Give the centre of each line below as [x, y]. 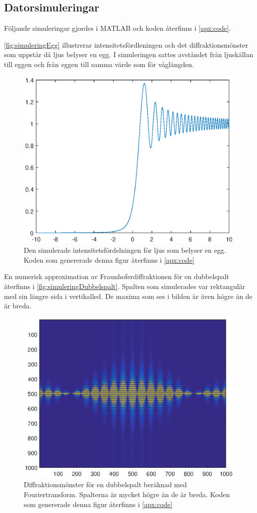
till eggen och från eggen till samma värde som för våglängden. [99, 64]
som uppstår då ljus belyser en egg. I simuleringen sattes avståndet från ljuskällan [129, 54]
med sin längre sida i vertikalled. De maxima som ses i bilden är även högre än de [128, 296]
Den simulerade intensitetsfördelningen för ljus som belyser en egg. [125, 250]
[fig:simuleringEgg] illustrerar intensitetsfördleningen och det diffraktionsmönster [126, 44]
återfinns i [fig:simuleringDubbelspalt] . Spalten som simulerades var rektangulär [125, 286]
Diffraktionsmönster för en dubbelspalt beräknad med [105, 484]
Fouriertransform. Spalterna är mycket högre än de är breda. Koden [127, 494]
